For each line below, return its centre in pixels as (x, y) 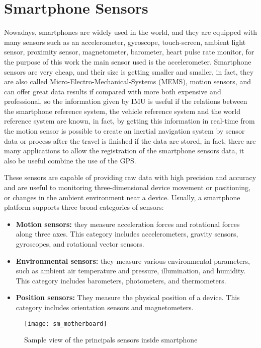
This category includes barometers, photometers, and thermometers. (121, 280)
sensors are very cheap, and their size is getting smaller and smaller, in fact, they (129, 71)
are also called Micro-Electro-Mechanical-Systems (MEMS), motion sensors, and (127, 81)
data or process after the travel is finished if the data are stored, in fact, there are (130, 140)
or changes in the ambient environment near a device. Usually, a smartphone (122, 197)
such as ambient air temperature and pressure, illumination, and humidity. (131, 271)
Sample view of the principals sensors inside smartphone (111, 340)
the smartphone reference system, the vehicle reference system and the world (122, 111)
